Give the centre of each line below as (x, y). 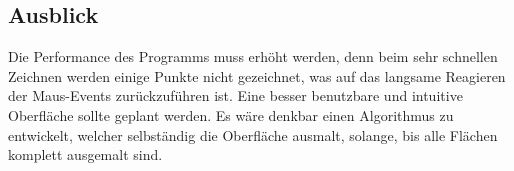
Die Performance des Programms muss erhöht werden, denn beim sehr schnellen (253, 56)
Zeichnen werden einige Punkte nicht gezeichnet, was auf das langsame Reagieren (257, 75)
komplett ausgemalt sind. (85, 154)
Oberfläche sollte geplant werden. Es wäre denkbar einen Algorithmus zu (231, 114)
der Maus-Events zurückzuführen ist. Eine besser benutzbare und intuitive (235, 95)
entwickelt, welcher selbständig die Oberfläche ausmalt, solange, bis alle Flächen (253, 134)
